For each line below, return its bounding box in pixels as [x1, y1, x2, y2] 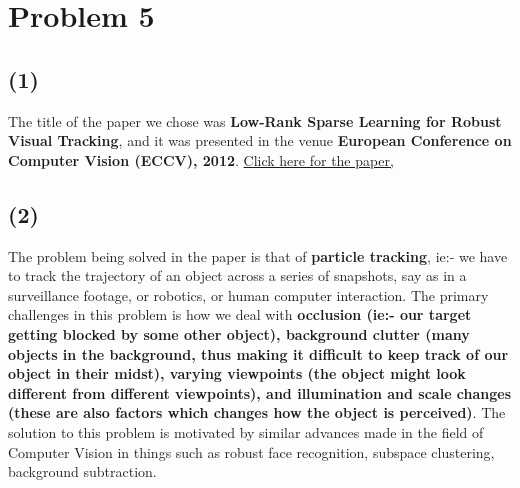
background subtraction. [8, 461, 157, 482]
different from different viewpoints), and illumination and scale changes [8, 382, 512, 403]
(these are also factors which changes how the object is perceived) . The [8, 402, 506, 423]
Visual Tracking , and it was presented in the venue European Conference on [8, 130, 512, 151]
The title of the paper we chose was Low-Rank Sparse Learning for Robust [8, 110, 502, 131]
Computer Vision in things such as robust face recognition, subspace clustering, [8, 441, 495, 462]
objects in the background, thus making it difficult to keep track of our [8, 343, 509, 364]
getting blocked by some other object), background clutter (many [8, 323, 470, 344]
